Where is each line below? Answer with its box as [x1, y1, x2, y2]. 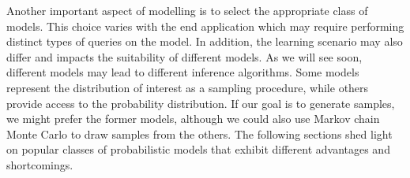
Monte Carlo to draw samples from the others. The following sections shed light [6, 125, 393, 142]
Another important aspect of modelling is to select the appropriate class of [6, 2, 368, 18]
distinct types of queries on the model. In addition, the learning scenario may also [6, 33, 403, 50]
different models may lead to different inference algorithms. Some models [6, 64, 359, 80]
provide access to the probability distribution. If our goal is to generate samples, [6, 95, 395, 111]
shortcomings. [6, 156, 73, 172]
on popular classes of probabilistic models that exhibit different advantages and [6, 141, 390, 158]
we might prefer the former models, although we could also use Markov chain [6, 110, 380, 127]
